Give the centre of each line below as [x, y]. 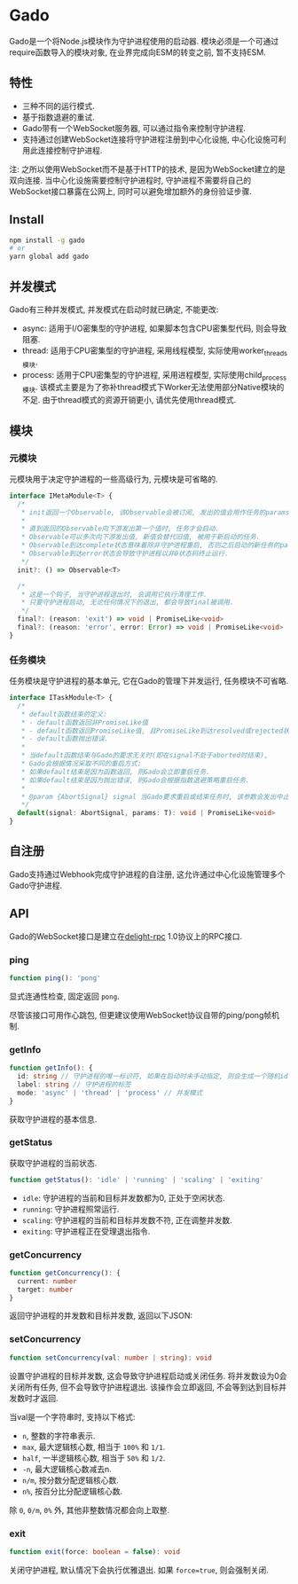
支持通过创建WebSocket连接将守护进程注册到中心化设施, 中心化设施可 [150, 139]
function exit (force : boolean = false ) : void [94, 1552]
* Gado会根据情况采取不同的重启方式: [81, 764]
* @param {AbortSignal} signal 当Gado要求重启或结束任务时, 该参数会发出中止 [155, 796]
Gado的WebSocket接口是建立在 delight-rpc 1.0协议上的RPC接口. [126, 936]
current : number [47, 1281]
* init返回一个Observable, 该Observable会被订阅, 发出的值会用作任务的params [155, 512]
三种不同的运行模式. [58, 106]
